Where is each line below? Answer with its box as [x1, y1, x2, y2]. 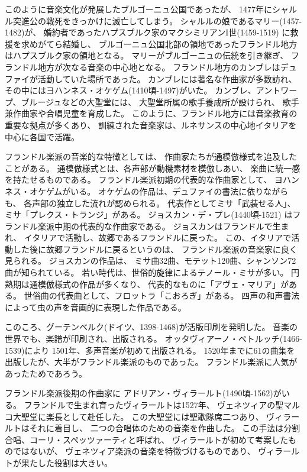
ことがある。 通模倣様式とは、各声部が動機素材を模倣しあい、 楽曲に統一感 [5, 161, 300, 174]
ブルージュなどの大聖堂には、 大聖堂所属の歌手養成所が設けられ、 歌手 [21, 95, 299, 108]
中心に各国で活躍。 [5, 130, 79, 143]
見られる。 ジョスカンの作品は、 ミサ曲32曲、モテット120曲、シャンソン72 [5, 254, 296, 267]
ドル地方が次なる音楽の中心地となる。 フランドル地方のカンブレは [21, 60, 280, 73]
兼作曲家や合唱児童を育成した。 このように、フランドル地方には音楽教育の [5, 107, 298, 119]
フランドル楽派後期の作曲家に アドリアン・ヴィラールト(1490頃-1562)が [5, 387, 282, 399]
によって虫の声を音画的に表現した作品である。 [5, 300, 186, 313]
